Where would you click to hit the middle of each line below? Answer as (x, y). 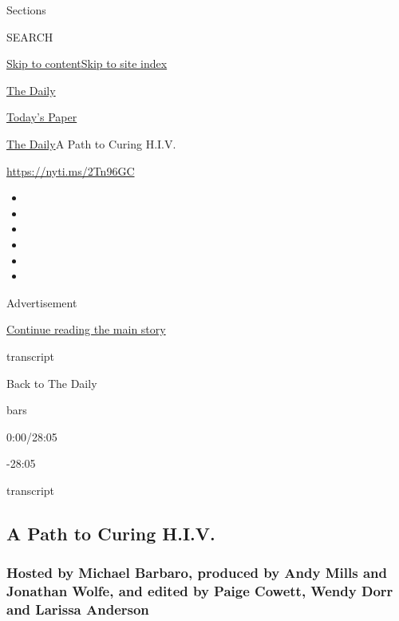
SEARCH (30, 36)
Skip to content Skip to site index (87, 63)
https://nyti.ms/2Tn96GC (71, 170)
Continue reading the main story (86, 329)
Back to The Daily (52, 383)
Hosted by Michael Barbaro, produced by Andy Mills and (197, 573)
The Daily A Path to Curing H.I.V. (91, 143)
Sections (26, 10)
